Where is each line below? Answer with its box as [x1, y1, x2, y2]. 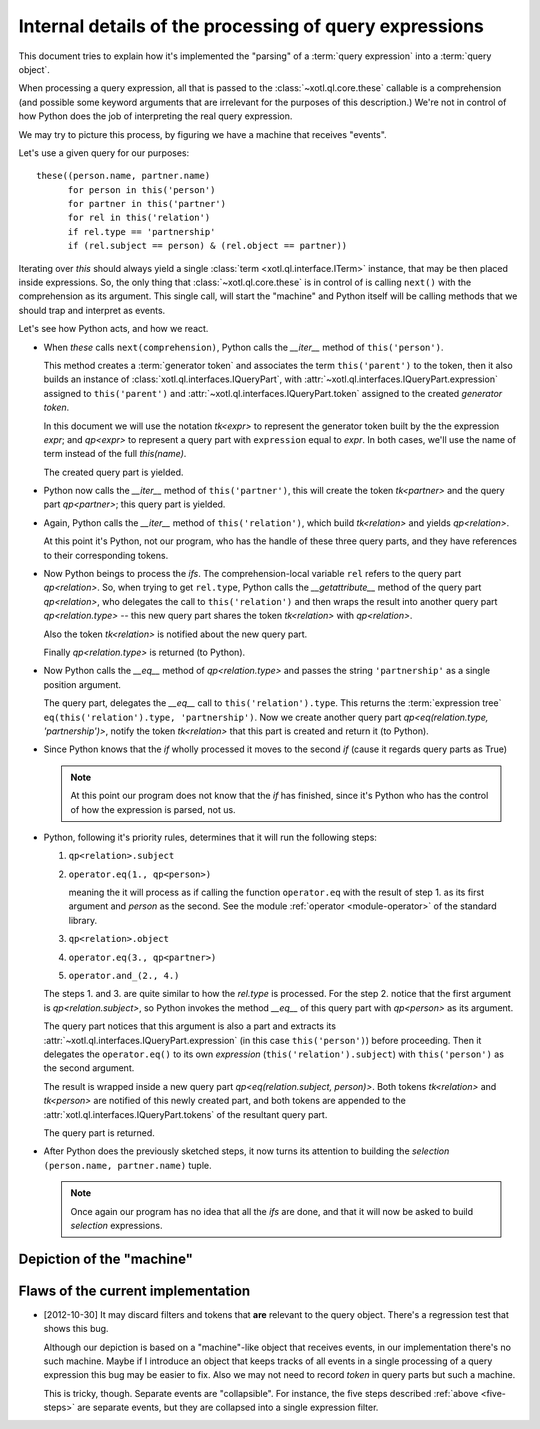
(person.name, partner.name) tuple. [43, 1159, 212, 1171]
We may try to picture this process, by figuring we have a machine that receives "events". [18, 128, 387, 140]
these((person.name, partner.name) [36, 170, 211, 182]
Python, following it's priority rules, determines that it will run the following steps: [43, 831, 377, 843]
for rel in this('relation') [67, 212, 211, 224]
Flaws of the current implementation [18, 1282, 251, 1299]
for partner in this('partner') [67, 198, 227, 210]
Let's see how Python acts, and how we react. [18, 323, 209, 335]
